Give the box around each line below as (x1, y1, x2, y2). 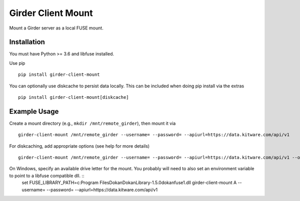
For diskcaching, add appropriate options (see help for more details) (9, 143, 150, 149)
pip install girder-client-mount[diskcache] (18, 95, 129, 100)
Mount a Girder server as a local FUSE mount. (9, 25, 103, 31)
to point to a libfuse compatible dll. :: (9, 173, 84, 179)
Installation (9, 38, 45, 46)
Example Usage (9, 107, 59, 116)
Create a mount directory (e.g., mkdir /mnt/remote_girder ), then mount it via (9, 120, 176, 126)
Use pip (9, 60, 25, 66)
